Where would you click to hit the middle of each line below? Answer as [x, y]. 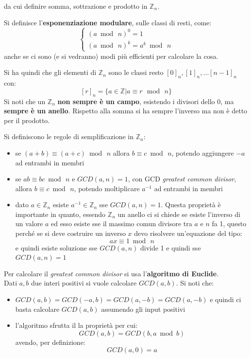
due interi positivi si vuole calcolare [84, 283]
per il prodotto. [27, 120]
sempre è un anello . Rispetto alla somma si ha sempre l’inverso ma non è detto [126, 111]
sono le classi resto [136, 72]
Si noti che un [25, 101]
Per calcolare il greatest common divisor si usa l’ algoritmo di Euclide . [111, 273]
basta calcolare [37, 309]
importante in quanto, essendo [60, 214]
